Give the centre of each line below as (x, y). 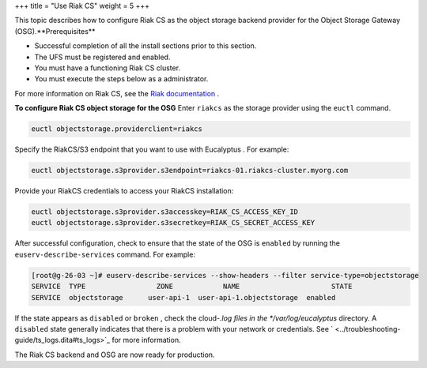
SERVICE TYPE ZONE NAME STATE (192, 287)
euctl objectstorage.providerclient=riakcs (117, 129)
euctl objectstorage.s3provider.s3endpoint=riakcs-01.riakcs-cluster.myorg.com (190, 171)
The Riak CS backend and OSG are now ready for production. (115, 355)
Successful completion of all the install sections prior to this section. (145, 46)
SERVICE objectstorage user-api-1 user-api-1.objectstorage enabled (183, 297)
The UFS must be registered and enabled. (102, 57)
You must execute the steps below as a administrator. (121, 79)
